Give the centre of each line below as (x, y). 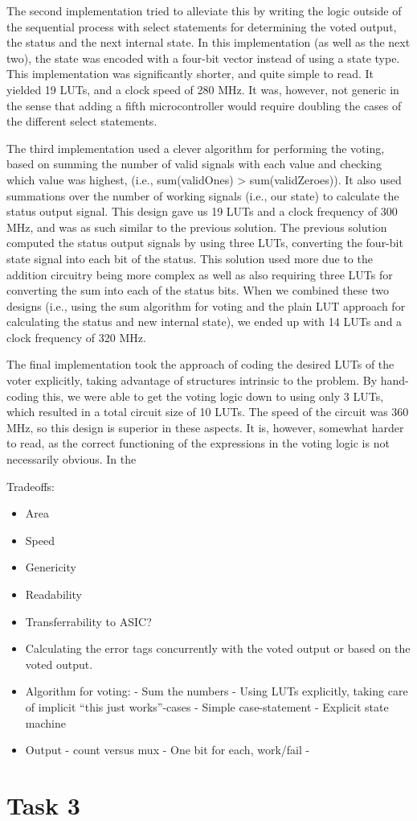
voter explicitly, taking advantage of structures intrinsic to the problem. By (192, 380)
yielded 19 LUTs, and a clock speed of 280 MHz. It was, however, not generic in (203, 89)
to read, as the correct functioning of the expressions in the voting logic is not (198, 443)
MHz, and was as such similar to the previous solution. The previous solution (197, 227)
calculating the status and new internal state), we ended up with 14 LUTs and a (204, 322)
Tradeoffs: (31, 486)
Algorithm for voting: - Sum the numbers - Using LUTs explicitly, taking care (217, 691)
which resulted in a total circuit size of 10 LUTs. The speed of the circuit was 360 (208, 412)
